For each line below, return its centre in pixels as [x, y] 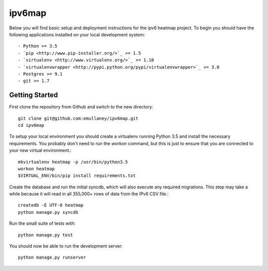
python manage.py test [46, 235]
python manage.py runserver [52, 258]
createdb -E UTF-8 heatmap [51, 205]
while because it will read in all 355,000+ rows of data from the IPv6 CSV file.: [89, 194]
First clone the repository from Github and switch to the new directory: [81, 107]
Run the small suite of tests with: [42, 223]
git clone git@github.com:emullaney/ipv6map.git [78, 118]
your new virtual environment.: [40, 150]
